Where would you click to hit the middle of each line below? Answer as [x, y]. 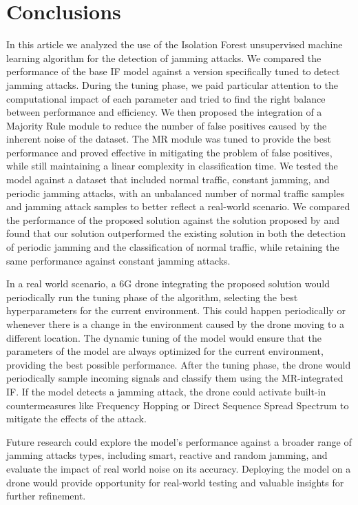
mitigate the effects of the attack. [76, 419]
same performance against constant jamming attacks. [118, 260]
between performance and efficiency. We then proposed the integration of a [164, 112]
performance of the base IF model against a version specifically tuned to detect [173, 71]
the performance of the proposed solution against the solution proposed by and [173, 219]
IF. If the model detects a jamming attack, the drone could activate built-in [166, 391]
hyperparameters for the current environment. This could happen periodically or [176, 310]
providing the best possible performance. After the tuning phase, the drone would [179, 364]
